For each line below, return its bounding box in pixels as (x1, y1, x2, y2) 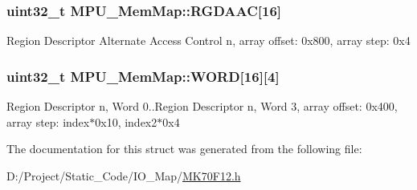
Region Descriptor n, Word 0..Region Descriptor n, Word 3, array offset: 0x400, (6, 98, 398, 115)
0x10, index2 (95, 113, 157, 130)
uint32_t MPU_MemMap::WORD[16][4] (6, 66, 280, 86)
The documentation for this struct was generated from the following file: (6, 140, 362, 157)
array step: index (6, 113, 90, 130)
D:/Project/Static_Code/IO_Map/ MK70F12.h (6, 167, 241, 184)
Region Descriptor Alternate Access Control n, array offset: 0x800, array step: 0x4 (6, 32, 411, 49)
